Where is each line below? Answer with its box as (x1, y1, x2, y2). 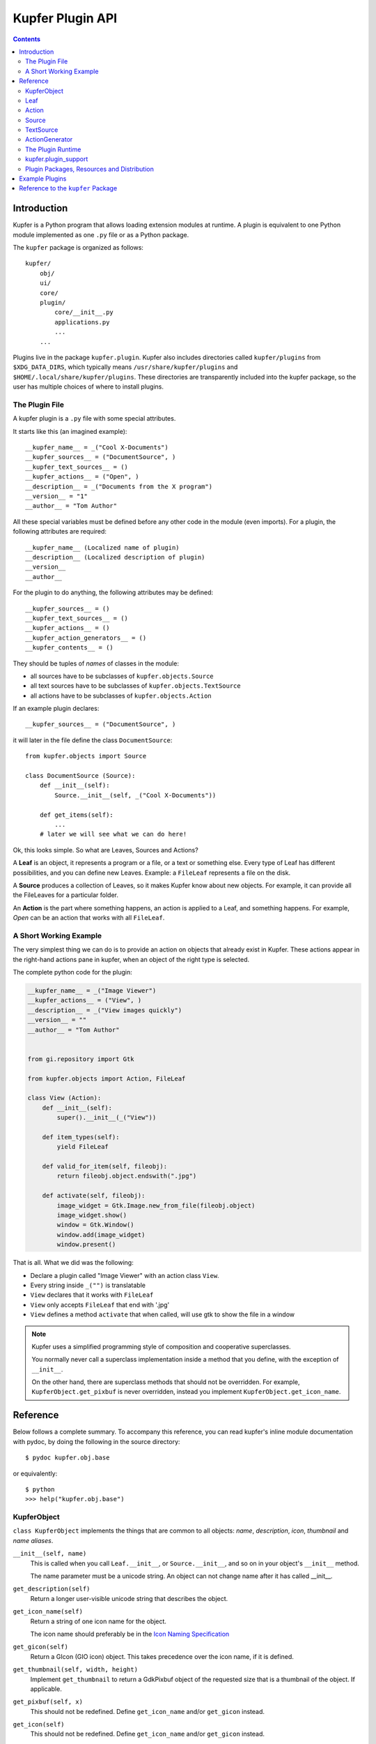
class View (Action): (27, 1094, 102, 1102)
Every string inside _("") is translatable (30, 1281, 146, 1289)
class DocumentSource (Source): (25, 772, 136, 780)
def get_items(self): (39, 811, 114, 819)
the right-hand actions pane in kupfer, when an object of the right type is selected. (13, 955, 250, 963)
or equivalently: (13, 1469, 58, 1478)
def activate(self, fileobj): (42, 1192, 146, 1200)
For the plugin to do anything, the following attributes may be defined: (13, 588, 214, 596)
